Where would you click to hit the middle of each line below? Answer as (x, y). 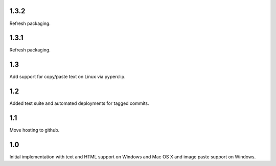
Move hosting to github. (34, 130)
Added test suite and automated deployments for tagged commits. (79, 103)
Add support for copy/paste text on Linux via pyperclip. (67, 77)
